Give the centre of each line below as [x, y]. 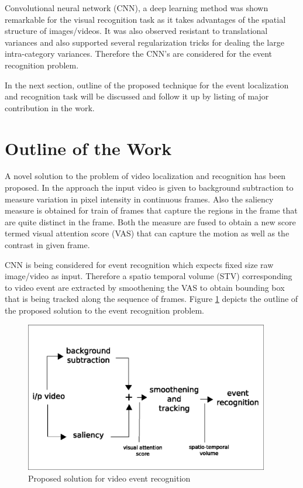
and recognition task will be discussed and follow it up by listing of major [137, 96]
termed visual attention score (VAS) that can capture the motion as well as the [147, 233]
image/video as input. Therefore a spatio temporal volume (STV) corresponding [149, 276]
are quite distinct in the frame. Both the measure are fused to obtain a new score [150, 221]
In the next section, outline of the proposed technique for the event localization [147, 85]
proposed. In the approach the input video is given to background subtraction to [149, 188]
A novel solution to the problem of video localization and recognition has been [145, 176]
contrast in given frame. [47, 245]
